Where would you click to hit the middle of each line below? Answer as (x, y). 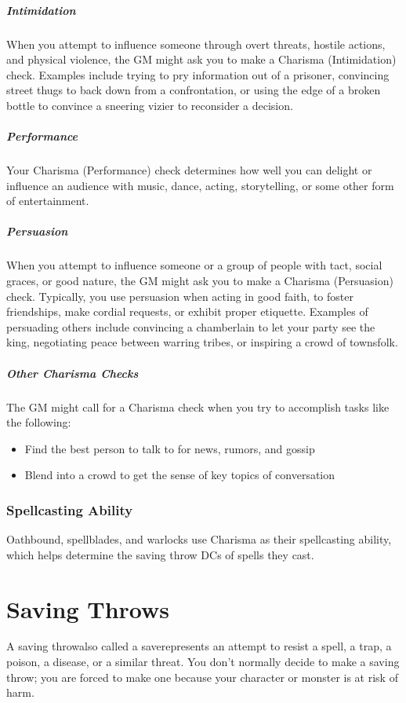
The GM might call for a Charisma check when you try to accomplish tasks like (198, 406)
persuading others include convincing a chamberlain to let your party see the (191, 326)
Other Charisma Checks (72, 373)
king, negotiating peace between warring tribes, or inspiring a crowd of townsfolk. (202, 342)
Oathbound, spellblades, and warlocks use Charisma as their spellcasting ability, (199, 539)
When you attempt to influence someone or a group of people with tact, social (194, 265)
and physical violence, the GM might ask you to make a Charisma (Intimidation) (201, 59)
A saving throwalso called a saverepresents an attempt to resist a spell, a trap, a (199, 646)
